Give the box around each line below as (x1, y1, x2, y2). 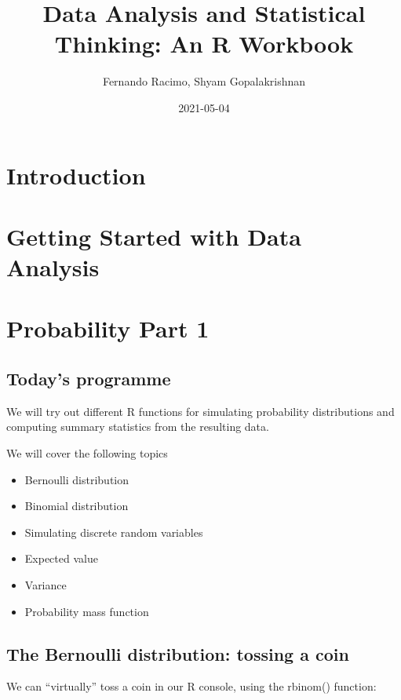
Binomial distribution (24, 498, 129, 514)
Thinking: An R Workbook (54, 27, 354, 60)
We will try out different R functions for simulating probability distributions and (6, 403, 395, 419)
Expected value (24, 550, 98, 567)
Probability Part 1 (6, 312, 210, 345)
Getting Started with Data (6, 220, 301, 252)
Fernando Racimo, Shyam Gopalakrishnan (102, 73, 306, 89)
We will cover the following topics (6, 445, 168, 461)
